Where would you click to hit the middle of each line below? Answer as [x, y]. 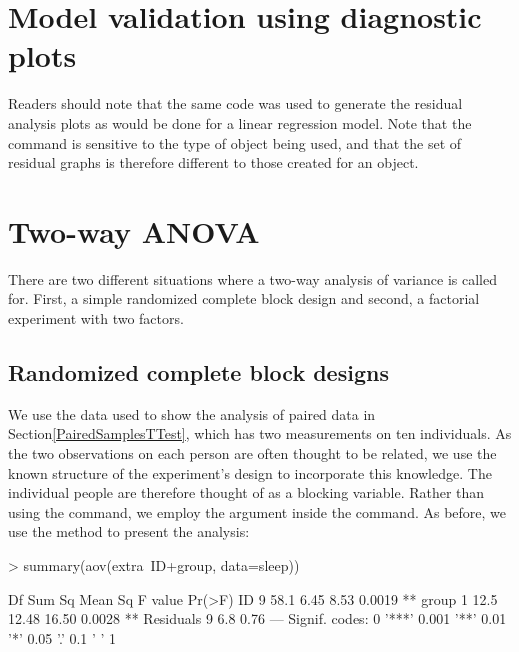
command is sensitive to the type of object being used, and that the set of [235, 142]
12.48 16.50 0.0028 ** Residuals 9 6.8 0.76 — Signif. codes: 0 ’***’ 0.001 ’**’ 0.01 [257, 618]
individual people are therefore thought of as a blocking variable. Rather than [246, 492]
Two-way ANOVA [134, 230]
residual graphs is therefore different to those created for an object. [213, 162]
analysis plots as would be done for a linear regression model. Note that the [240, 122]
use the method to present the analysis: [129, 531]
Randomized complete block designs [198, 371]
